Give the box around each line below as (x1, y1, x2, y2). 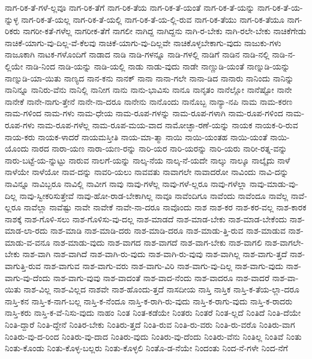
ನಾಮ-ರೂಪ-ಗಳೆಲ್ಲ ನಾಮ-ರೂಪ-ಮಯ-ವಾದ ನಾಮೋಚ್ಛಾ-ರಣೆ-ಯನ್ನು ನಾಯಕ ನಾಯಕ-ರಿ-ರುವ (37, 118, 298, 131)
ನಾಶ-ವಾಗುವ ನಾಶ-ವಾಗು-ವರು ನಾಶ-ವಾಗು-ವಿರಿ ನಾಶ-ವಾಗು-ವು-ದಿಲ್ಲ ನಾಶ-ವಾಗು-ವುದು (43, 260, 284, 272)
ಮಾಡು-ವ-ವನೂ (5, 236, 50, 248)
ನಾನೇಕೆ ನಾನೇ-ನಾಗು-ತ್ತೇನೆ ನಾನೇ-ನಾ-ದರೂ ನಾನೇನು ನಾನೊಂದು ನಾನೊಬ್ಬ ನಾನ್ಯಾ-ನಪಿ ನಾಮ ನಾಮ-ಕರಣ (5, 95, 293, 107)
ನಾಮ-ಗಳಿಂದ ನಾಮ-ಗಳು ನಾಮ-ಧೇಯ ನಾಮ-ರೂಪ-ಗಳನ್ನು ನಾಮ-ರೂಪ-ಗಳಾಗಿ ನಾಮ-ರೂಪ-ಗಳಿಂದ (5, 107, 283, 119)
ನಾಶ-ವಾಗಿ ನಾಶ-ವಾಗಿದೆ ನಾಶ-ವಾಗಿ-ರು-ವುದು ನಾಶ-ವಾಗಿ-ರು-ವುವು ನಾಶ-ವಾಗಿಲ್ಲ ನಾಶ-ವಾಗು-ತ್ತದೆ (22, 248, 287, 260)
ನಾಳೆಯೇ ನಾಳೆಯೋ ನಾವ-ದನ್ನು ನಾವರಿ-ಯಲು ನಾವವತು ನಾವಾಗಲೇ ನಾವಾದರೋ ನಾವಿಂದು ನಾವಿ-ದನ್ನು (5, 165, 289, 178)
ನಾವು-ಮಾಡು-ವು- (249, 177, 299, 189)
